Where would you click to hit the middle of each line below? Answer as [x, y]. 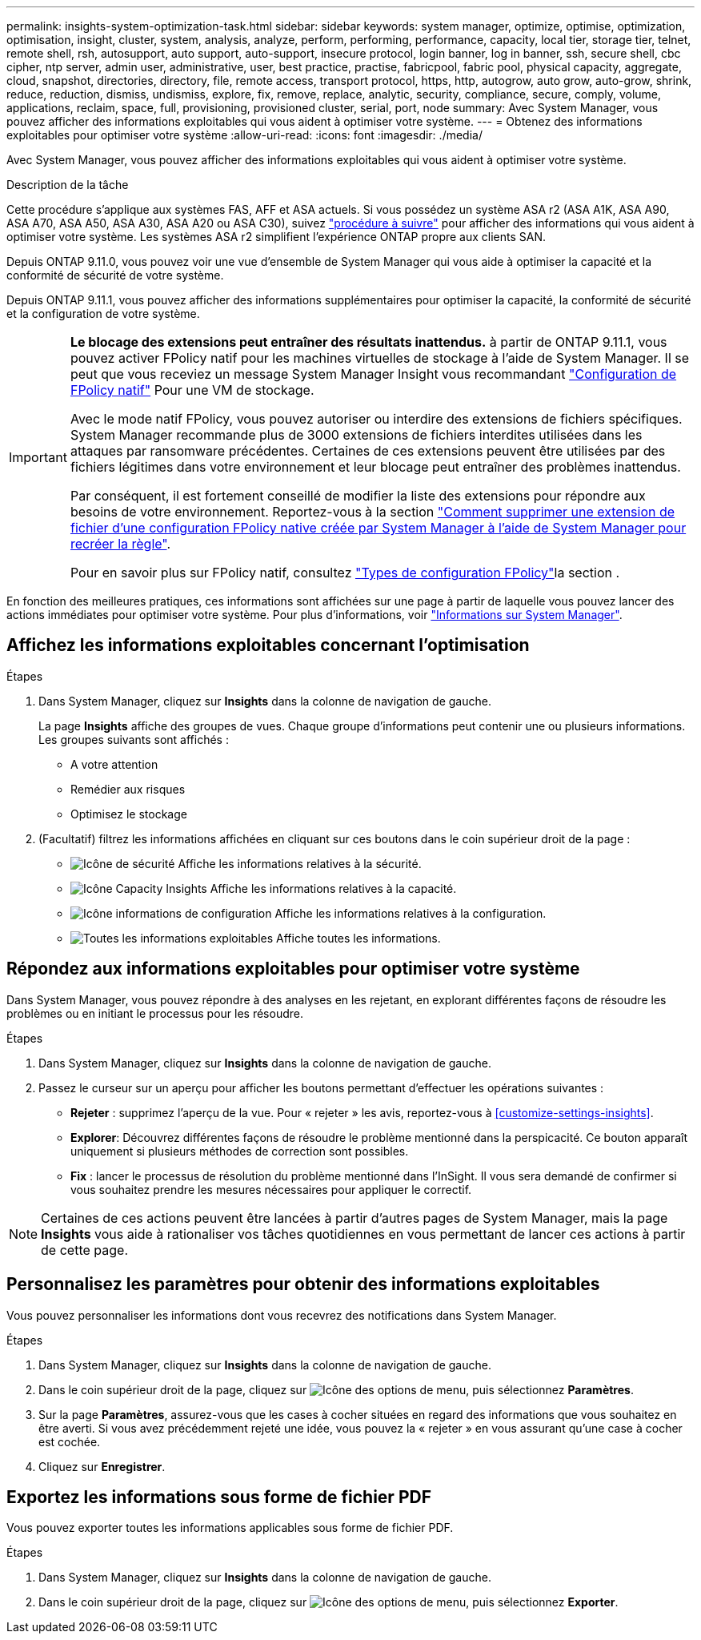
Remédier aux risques [128, 789]
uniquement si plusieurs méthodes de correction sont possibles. [240, 1151]
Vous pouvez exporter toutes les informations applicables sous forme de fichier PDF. [230, 1528]
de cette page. [84, 1250]
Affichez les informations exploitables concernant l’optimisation [268, 645]
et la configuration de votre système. [103, 314]
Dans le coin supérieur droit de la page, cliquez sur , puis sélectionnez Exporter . [328, 1602]
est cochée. [70, 1441]
